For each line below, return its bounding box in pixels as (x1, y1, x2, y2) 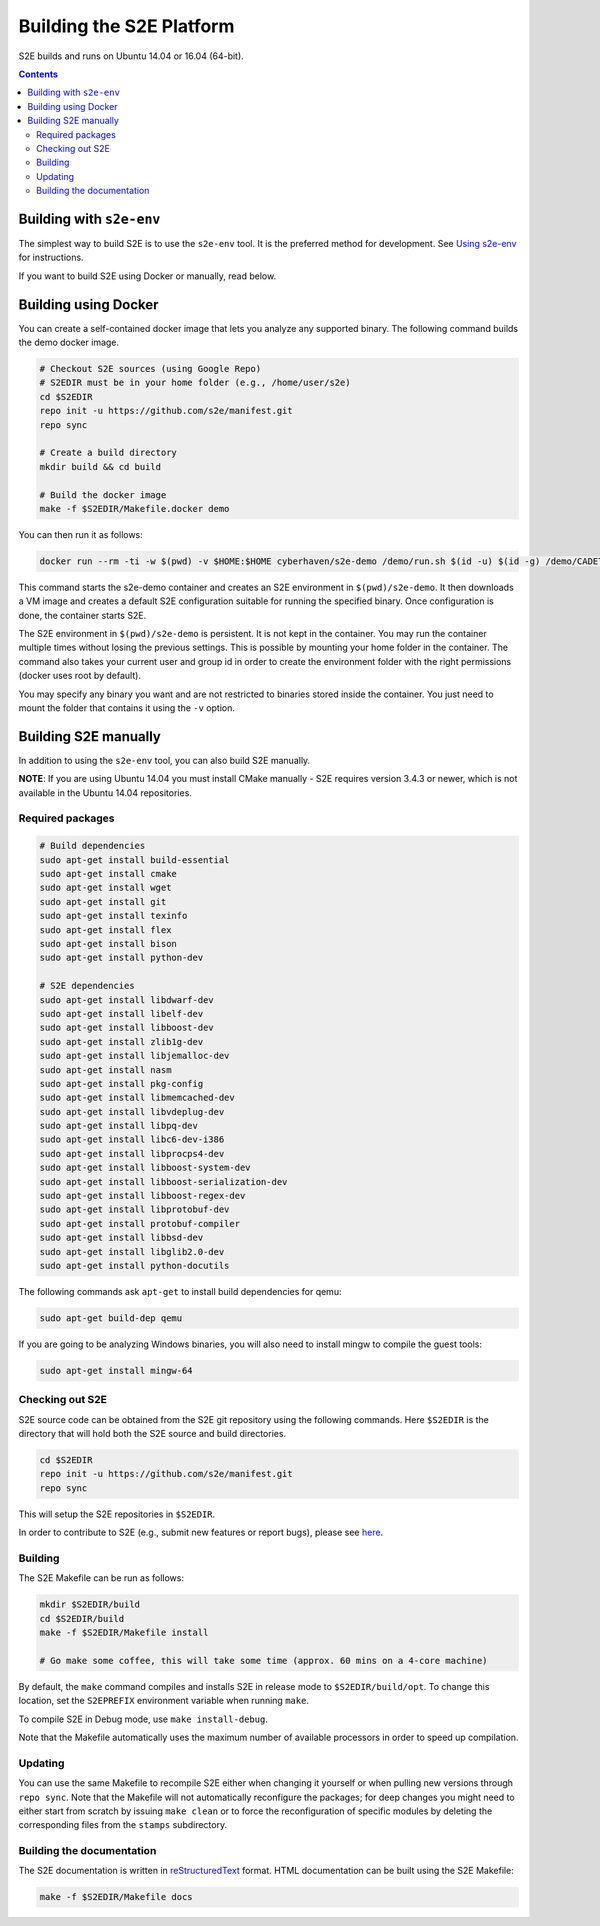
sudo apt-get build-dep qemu (39, 1312, 183, 1324)
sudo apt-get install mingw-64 (39, 1365, 194, 1376)
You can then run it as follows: (18, 528, 144, 540)
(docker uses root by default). (18, 670, 142, 682)
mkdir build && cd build (39, 461, 162, 472)
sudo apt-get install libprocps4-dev (39, 1148, 225, 1159)
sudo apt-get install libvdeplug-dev (39, 1106, 225, 1117)
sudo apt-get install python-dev (39, 952, 204, 964)
